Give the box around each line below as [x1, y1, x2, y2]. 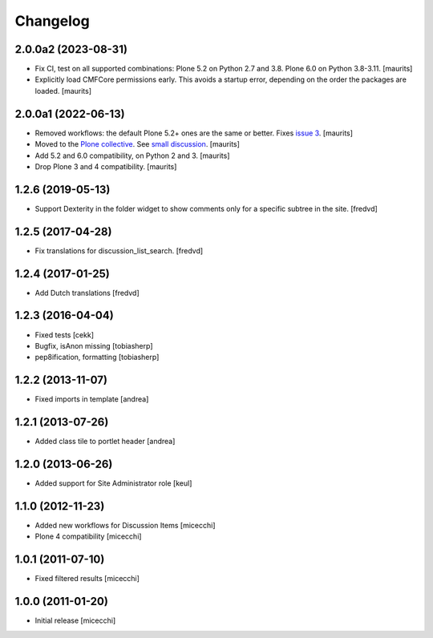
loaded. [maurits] [34, 86, 92, 95]
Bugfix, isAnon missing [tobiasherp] [34, 341, 153, 350]
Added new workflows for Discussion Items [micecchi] [34, 520, 216, 530]
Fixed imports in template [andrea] [34, 394, 149, 404]
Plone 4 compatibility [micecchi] [34, 531, 142, 541]
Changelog [14, 12, 90, 30]
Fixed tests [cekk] [34, 329, 95, 340]
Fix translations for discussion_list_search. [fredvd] [34, 245, 204, 256]
